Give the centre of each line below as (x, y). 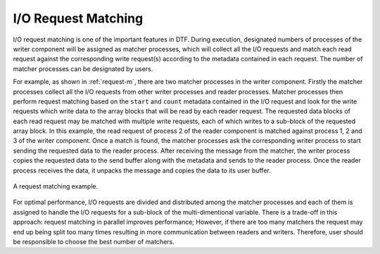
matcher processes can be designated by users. (83, 69)
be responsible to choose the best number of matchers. (94, 241)
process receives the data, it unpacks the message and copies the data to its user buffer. (142, 170)
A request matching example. (56, 186)
